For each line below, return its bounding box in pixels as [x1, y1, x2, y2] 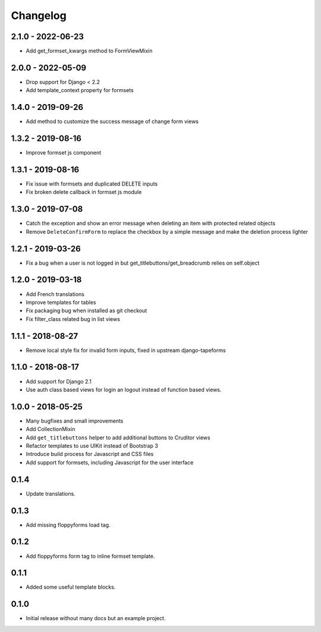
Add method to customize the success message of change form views [26, 118, 199, 125]
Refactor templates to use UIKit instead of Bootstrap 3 [26, 442, 159, 449]
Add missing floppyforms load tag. [26, 521, 111, 529]
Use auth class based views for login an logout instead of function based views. [26, 386, 222, 393]
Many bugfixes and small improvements [26, 417, 124, 425]
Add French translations [26, 290, 84, 297]
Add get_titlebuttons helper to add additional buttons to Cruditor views [26, 434, 210, 441]
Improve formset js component [26, 149, 102, 156]
